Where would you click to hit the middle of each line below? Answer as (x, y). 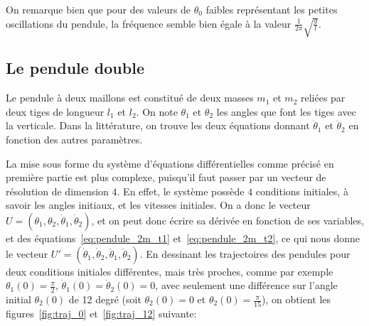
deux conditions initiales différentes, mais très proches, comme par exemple (170, 271)
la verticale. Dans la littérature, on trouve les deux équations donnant (158, 125)
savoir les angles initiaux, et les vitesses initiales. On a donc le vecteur (158, 205)
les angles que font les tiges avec (287, 111)
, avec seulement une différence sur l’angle (246, 285)
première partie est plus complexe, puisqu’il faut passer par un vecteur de (166, 177)
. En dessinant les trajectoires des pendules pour (245, 253)
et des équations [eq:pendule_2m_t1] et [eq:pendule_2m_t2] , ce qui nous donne (183, 238)
